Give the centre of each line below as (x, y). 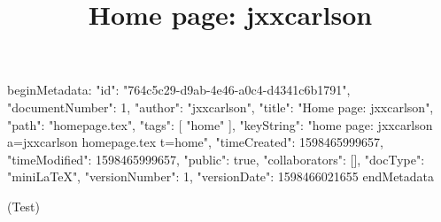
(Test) (24, 206)
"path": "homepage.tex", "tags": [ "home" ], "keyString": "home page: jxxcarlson (220, 124)
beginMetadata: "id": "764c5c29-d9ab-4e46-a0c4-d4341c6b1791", (179, 90)
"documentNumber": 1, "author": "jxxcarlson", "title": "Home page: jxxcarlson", (220, 107)
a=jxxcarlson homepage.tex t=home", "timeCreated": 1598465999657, (195, 142)
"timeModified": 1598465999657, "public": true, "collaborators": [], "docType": (216, 159)
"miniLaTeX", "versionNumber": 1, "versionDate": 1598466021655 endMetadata (221, 176)
